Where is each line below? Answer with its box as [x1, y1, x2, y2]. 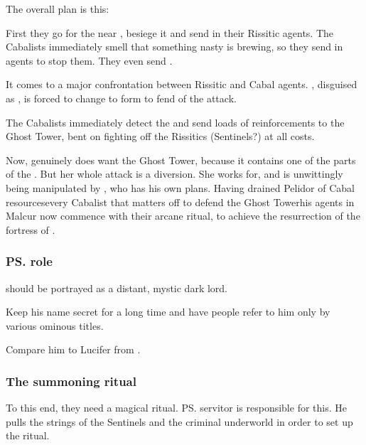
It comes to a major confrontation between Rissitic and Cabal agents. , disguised [6, 77, 357, 92]
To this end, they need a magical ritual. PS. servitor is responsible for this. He [6, 400, 347, 415]
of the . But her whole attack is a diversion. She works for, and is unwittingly [6, 166, 343, 181]
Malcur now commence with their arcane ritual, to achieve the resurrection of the [6, 208, 360, 223]
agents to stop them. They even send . [6, 53, 173, 68]
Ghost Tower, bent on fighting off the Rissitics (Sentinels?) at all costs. [6, 129, 315, 144]
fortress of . [6, 222, 55, 237]
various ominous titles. [6, 318, 104, 333]
